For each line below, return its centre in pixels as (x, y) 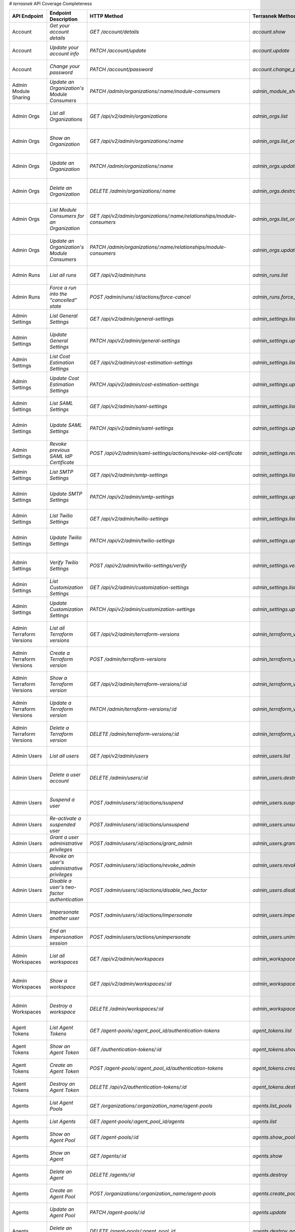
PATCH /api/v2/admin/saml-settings (132, 428)
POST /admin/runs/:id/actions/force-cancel (140, 297)
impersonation (66, 937)
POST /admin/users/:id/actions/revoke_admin (143, 865)
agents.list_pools (272, 1106)
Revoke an (62, 856)
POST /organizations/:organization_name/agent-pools (153, 1194)
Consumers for (67, 216)
